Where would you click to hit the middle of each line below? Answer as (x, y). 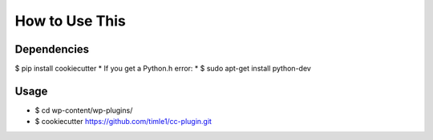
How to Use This (70, 21)
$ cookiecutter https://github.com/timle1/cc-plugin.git (123, 122)
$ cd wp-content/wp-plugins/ (84, 110)
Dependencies (52, 49)
